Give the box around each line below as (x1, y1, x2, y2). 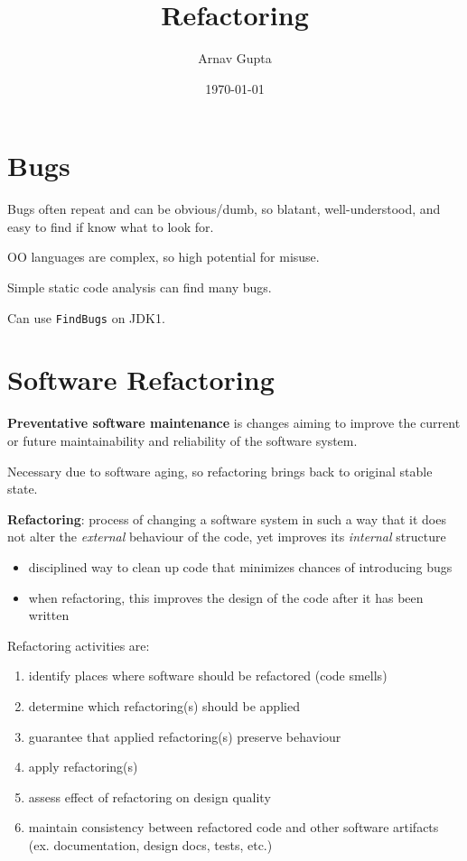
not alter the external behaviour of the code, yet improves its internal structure (7, 527, 446, 546)
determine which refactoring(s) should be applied (28, 696, 300, 715)
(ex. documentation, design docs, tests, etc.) (28, 835, 273, 854)
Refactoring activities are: (7, 635, 150, 654)
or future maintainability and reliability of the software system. (7, 431, 358, 449)
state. (7, 479, 38, 498)
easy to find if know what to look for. (7, 217, 214, 236)
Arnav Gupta (198, 49, 272, 68)
